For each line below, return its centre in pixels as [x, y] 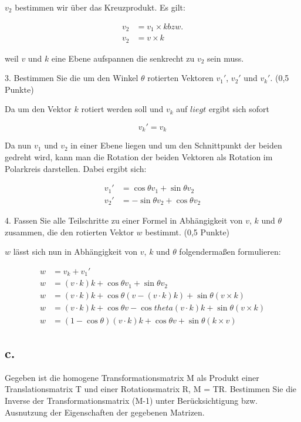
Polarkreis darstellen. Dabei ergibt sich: [76, 168]
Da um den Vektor [38, 109]
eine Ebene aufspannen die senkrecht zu [123, 58]
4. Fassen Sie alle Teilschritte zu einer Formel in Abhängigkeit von [124, 220]
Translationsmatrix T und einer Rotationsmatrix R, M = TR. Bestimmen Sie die [151, 389]
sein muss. [226, 58]
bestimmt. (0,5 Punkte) [187, 232]
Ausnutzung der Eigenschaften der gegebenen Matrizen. [105, 412]
